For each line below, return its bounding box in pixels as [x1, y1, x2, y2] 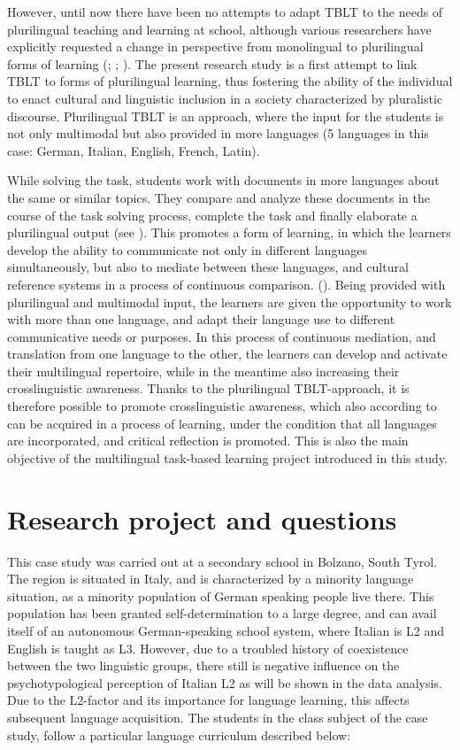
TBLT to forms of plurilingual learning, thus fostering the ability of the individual [7, 72, 453, 90]
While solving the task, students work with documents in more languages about [7, 171, 440, 189]
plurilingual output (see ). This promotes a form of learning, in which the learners [7, 223, 451, 242]
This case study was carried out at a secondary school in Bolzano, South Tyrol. [7, 552, 438, 570]
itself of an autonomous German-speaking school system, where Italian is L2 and [7, 621, 445, 639]
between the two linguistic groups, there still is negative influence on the [7, 656, 400, 675]
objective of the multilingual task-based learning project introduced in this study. [7, 448, 448, 467]
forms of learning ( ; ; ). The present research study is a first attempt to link [7, 54, 418, 73]
